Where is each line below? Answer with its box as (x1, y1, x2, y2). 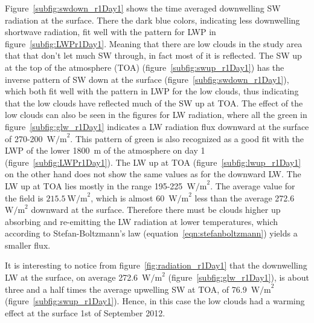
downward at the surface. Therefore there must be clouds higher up (31, 203, 281, 216)
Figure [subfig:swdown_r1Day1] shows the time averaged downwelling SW (5, 2, 281, 14)
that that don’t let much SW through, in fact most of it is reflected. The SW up (5, 49, 302, 62)
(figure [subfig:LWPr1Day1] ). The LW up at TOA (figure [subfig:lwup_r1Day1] (5, 155, 301, 168)
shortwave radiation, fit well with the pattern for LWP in (5, 25, 216, 38)
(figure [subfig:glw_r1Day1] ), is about (168, 271, 309, 284)
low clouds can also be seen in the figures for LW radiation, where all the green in (5, 108, 307, 121)
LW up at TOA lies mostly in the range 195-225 (5, 179, 183, 192)
